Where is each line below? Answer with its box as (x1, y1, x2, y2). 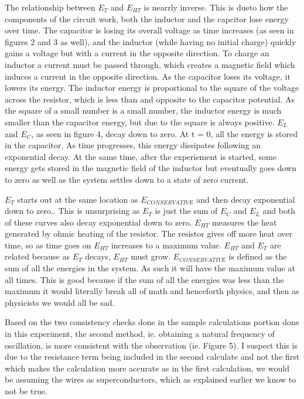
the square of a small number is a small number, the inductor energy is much (5, 104, 282, 117)
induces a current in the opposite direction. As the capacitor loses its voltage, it (5, 70, 291, 82)
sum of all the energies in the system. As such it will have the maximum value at (5, 262, 295, 274)
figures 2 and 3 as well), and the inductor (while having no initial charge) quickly (5, 35, 296, 47)
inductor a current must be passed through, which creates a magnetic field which (5, 58, 295, 70)
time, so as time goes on (5, 238, 91, 251)
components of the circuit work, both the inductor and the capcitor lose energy (5, 12, 289, 25)
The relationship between (5, 1, 95, 13)
